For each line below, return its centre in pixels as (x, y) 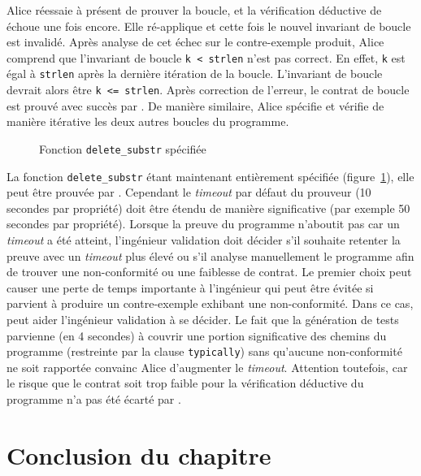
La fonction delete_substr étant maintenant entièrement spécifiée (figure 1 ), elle (210, 176)
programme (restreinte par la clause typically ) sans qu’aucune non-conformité (204, 351)
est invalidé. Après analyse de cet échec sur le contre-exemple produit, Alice (195, 42)
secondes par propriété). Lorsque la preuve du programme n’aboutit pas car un (203, 224)
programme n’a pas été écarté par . (94, 399)
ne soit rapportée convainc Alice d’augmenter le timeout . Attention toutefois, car (207, 367)
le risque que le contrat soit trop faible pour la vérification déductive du (185, 383)
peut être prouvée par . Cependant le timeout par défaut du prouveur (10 (189, 192)
